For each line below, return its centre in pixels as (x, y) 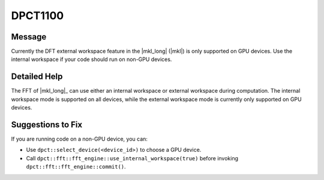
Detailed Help (37, 77)
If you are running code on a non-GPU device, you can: (79, 139)
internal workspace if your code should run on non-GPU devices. (91, 59)
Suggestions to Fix (47, 125)
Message (29, 37)
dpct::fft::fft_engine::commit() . (76, 167)
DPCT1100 (37, 16)
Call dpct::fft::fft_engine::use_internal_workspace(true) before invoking (132, 158)
